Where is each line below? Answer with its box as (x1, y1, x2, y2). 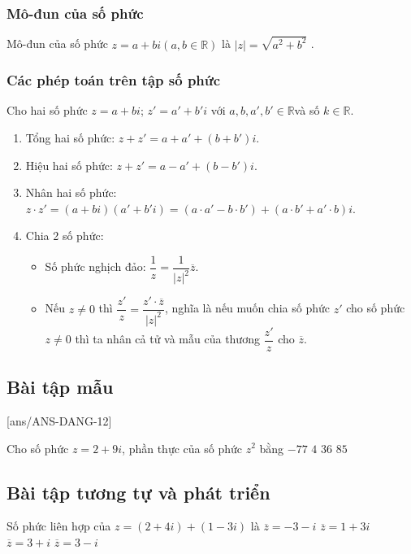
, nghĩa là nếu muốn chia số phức (164, 299, 330, 316)
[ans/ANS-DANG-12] (6, 412, 112, 429)
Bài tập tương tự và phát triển (6, 479, 270, 504)
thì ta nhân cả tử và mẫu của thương (75, 330, 260, 347)
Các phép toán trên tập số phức (6, 70, 221, 90)
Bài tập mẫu (6, 374, 114, 399)
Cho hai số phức (6, 102, 88, 119)
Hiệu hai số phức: (25, 156, 113, 173)
